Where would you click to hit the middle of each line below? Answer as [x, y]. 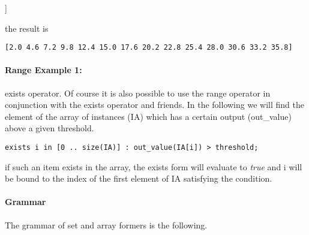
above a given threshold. [49, 128]
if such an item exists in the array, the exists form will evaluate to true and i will [154, 166]
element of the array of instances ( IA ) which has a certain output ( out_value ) [148, 116]
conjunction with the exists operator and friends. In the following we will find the [154, 105]
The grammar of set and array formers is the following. [106, 225]
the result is [27, 28]
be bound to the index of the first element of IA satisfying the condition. [139, 178]
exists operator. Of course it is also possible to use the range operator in [138, 93]
